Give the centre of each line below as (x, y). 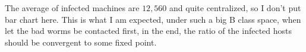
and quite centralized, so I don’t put (235, 8)
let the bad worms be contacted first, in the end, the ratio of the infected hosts (149, 31)
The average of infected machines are (72, 8)
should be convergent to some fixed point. (81, 42)
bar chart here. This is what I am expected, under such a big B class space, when (153, 19)
